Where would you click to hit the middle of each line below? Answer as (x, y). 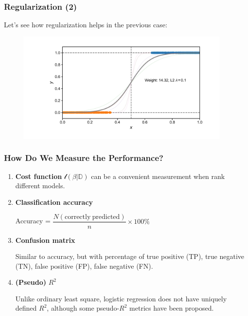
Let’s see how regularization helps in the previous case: (86, 25)
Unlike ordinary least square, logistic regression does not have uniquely (121, 298)
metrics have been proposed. (172, 308)
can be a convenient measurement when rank (158, 176)
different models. (40, 186)
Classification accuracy (54, 202)
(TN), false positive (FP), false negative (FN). (84, 266)
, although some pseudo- (83, 308)
